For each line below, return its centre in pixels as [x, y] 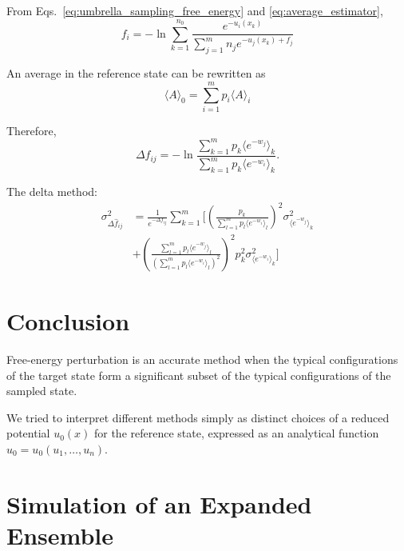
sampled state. [42, 391]
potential [28, 433]
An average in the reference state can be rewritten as [136, 73]
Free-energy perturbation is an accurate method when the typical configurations [202, 359]
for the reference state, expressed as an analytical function [236, 433]
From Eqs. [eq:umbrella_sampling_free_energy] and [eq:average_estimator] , [195, 10]
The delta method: [52, 191]
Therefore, [32, 130]
